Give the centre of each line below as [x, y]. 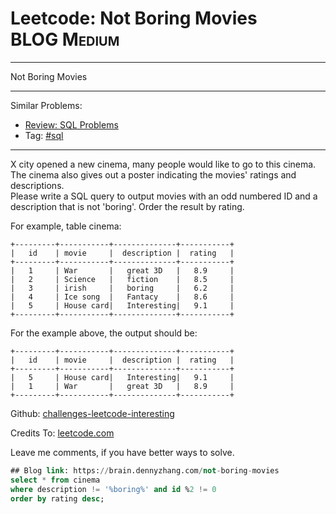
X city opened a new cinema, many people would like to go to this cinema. [163, 164]
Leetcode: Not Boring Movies [134, 18]
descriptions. [37, 185]
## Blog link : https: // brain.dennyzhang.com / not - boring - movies [145, 470]
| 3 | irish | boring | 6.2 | [122, 288]
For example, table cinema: [66, 226]
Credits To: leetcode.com [62, 433]
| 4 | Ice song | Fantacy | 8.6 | [122, 297]
